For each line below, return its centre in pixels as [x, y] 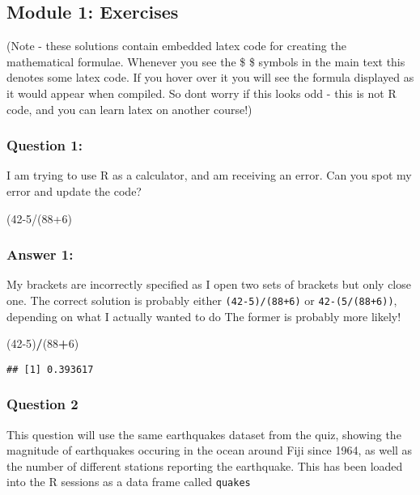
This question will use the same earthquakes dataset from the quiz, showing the [204, 434]
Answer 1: [40, 254]
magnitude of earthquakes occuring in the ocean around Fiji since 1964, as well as [210, 450]
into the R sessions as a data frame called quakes [129, 482]
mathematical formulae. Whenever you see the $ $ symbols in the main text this [206, 61]
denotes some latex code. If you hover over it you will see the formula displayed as [210, 77]
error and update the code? [74, 190]
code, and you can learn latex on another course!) [129, 109]
